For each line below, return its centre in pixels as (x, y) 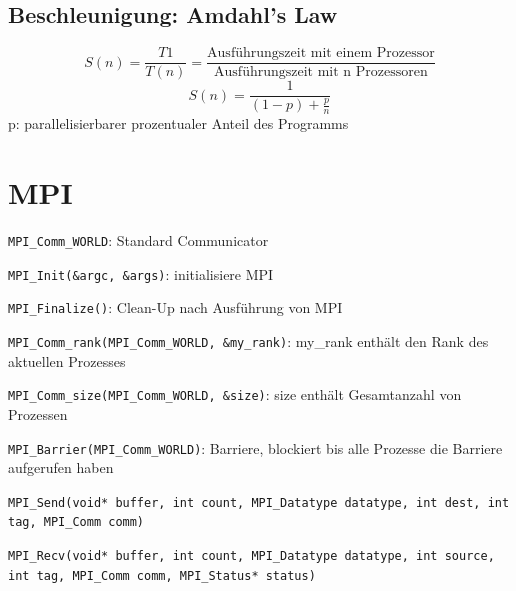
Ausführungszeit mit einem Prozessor (321, 53)
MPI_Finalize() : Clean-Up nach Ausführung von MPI (175, 307)
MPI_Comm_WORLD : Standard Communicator (138, 240)
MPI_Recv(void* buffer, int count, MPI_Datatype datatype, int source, (251, 556)
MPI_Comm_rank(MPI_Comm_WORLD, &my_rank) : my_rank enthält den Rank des (248, 341)
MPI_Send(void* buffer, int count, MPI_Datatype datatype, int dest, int (259, 502)
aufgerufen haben (61, 467)
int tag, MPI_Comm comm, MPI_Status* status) (162, 575)
